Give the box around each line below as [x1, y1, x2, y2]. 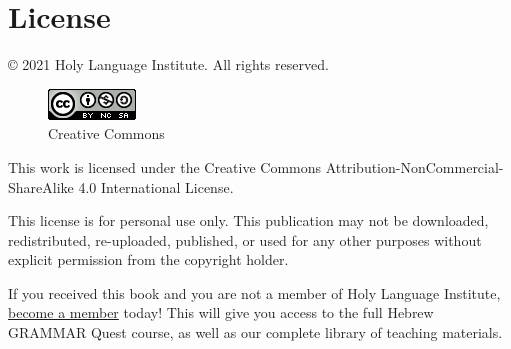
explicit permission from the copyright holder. [8, 249, 289, 270]
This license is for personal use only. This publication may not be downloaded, [8, 210, 489, 231]
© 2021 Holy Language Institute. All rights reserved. [8, 54, 329, 75]
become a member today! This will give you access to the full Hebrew [8, 302, 434, 323]
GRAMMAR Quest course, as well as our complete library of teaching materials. [8, 322, 503, 343]
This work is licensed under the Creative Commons [8, 156, 322, 177]
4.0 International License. [78, 176, 234, 197]
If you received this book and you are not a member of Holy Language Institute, [8, 282, 501, 303]
